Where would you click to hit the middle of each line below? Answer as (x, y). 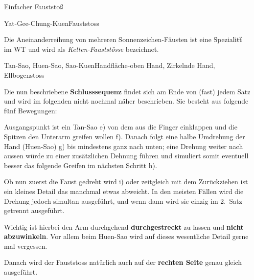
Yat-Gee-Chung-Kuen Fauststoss (52, 23)
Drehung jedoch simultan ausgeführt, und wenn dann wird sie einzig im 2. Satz (123, 201)
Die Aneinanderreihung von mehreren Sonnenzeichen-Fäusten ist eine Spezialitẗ (123, 39)
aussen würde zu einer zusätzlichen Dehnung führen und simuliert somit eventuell (126, 156)
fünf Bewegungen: (31, 110)
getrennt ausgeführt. (34, 210)
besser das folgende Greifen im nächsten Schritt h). (81, 165)
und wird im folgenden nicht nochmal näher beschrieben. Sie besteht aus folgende (126, 101)
